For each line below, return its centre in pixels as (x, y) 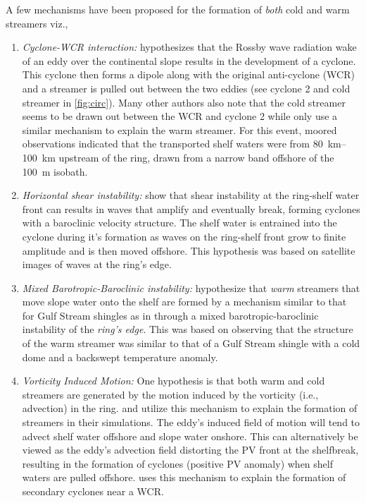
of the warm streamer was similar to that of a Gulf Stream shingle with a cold (191, 343)
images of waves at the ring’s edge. (97, 264)
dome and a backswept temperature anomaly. (120, 357)
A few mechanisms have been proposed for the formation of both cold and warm (178, 9)
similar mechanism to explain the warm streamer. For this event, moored (179, 129)
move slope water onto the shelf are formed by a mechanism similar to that (184, 302)
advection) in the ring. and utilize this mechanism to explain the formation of (190, 408)
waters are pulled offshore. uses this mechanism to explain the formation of (184, 477)
